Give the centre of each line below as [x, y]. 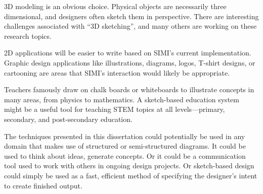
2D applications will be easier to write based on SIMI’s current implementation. [128, 53]
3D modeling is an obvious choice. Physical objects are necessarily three [115, 6]
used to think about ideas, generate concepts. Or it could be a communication [125, 155]
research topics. [28, 36]
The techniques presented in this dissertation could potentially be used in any [125, 136]
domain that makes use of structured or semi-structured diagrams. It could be [125, 146]
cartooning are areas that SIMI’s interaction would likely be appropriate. [117, 72]
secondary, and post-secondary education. [68, 119]
